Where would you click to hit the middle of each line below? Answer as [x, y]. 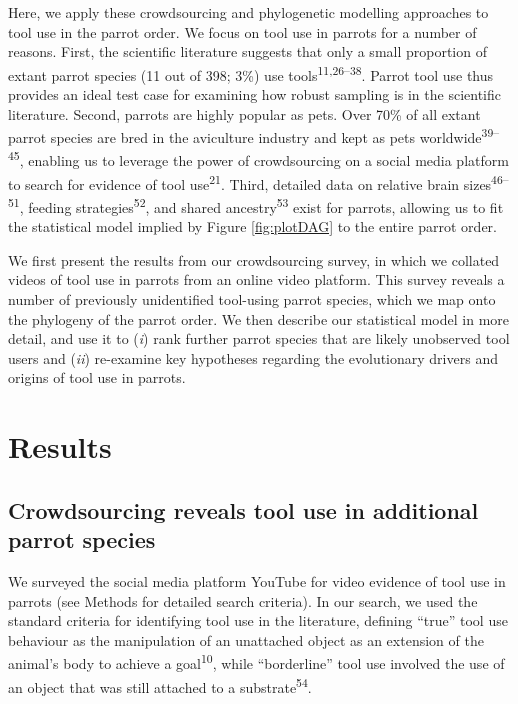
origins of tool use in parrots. [97, 377]
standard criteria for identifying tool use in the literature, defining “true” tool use [258, 620]
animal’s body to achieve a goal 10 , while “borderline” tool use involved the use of [256, 661]
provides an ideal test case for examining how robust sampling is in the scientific [254, 94]
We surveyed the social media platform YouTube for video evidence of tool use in [257, 580]
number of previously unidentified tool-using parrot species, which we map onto [252, 299]
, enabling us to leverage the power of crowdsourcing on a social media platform [264, 160]
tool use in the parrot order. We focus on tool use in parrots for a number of [242, 31]
